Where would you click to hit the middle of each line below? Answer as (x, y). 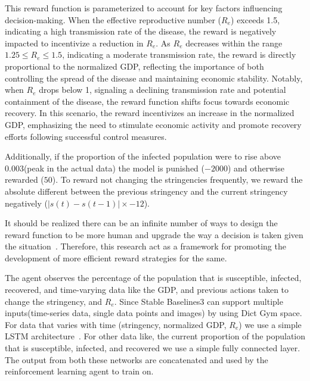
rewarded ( (24, 179)
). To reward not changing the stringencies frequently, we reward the (177, 179)
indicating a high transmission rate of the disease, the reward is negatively (141, 31)
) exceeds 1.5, (255, 19)
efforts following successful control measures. (86, 136)
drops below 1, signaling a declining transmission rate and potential (162, 90)
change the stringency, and (54, 301)
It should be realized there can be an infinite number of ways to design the (141, 223)
